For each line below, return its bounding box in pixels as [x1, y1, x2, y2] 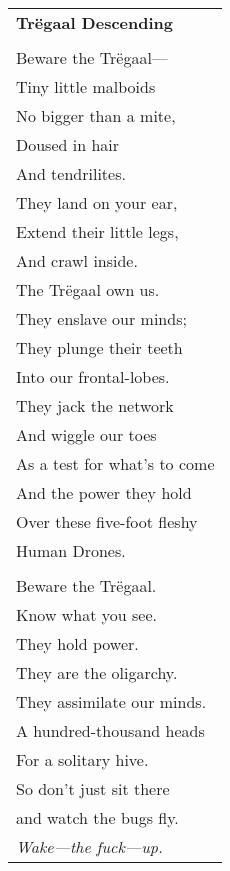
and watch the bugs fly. [16, 806, 179, 829]
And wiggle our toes [16, 423, 157, 446]
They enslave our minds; [16, 307, 187, 330]
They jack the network [16, 394, 174, 417]
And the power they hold [16, 481, 192, 504]
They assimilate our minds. [16, 690, 207, 713]
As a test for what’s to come [16, 452, 215, 475]
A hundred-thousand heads [16, 719, 205, 742]
